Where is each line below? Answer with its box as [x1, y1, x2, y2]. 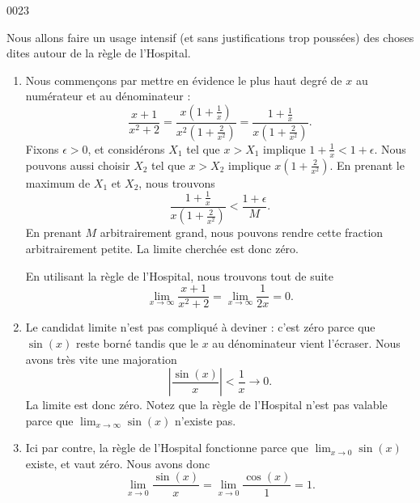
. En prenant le [329, 156, 405, 173]
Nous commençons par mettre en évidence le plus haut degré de [25, 71, 342, 88]
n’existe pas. [175, 412, 236, 429]
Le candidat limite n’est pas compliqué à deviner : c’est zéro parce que [25, 319, 375, 336]
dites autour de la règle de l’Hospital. [6, 44, 191, 61]
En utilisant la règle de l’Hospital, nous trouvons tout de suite [25, 267, 334, 284]
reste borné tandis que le [75, 334, 199, 351]
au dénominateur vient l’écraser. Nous [212, 334, 401, 351]
